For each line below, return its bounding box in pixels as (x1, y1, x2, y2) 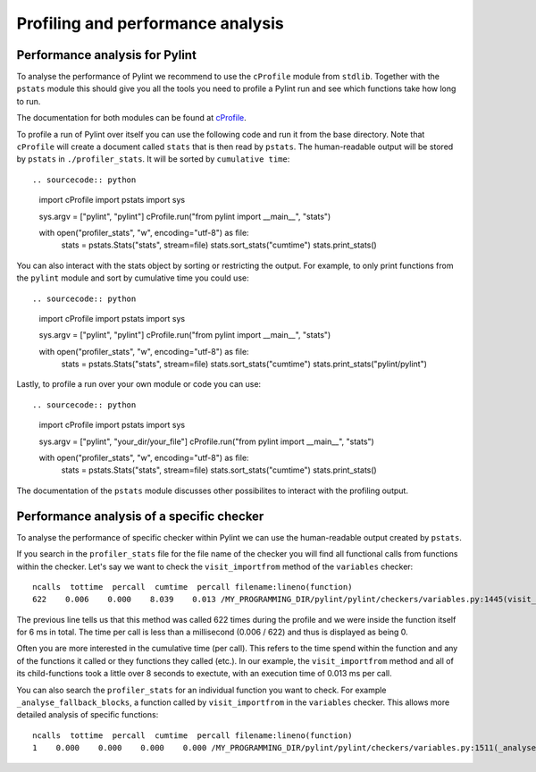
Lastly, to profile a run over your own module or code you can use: (16, 379, 262, 390)
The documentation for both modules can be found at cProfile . (16, 113, 247, 123)
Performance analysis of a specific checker (16, 508, 264, 524)
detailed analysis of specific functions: (16, 709, 159, 720)
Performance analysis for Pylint (16, 47, 197, 63)
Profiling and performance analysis (16, 13, 285, 33)
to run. (16, 96, 41, 106)
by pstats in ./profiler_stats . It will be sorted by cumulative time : (16, 154, 290, 164)
